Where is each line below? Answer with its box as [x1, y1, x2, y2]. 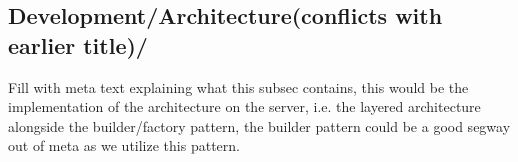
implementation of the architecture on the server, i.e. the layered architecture [8, 96, 481, 117]
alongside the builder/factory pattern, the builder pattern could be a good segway [8, 115, 511, 136]
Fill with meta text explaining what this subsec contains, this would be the [8, 76, 469, 97]
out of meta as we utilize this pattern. [8, 135, 240, 156]
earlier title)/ [8, 29, 148, 60]
